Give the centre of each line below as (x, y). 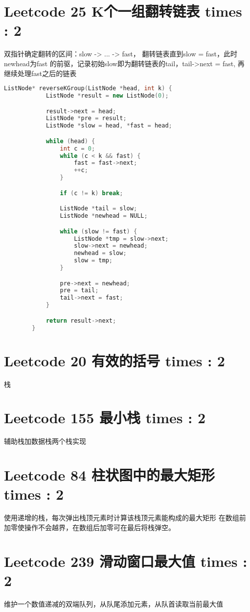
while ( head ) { (70, 141)
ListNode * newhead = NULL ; (104, 216)
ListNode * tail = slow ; (99, 209)
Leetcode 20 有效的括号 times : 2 (114, 360)
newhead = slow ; (100, 253)
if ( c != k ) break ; (91, 193)
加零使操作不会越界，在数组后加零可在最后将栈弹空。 (90, 527)
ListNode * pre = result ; (86, 118)
